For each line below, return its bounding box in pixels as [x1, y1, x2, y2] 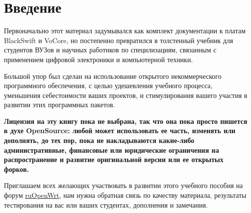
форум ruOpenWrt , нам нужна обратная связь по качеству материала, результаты [4, 190, 247, 200]
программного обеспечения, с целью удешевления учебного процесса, [4, 80, 213, 91]
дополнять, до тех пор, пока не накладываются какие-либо [4, 135, 195, 145]
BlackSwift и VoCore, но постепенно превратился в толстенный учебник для [4, 35, 233, 45]
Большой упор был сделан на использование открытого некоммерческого [4, 71, 222, 81]
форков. [4, 164, 29, 174]
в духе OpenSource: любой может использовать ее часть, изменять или [4, 125, 236, 136]
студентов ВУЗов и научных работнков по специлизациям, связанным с [4, 45, 217, 55]
